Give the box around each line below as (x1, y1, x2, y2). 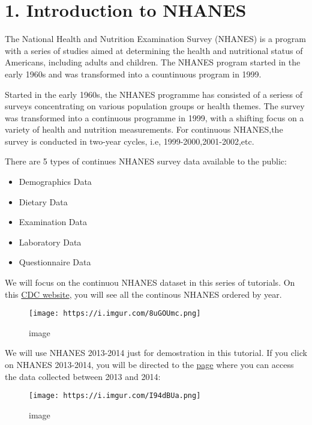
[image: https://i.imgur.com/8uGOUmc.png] (29, 309, 201, 318)
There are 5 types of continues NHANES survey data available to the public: (5, 155, 287, 167)
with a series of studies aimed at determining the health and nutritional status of (5, 44, 303, 56)
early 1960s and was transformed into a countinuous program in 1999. (5, 67, 262, 80)
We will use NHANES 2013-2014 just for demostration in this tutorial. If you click (5, 346, 307, 359)
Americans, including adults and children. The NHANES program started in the (5, 56, 301, 68)
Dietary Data (19, 195, 68, 208)
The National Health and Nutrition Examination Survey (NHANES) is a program (5, 32, 306, 45)
